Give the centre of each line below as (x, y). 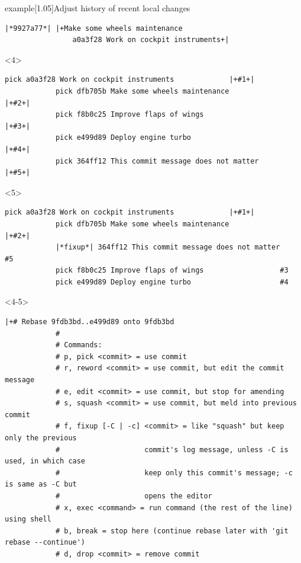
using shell (28, 519)
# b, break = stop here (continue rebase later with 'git (172, 531)
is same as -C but (41, 484)
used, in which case (45, 461)
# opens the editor (134, 496)
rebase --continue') (45, 543)
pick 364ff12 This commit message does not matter (157, 161)
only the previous (41, 438)
